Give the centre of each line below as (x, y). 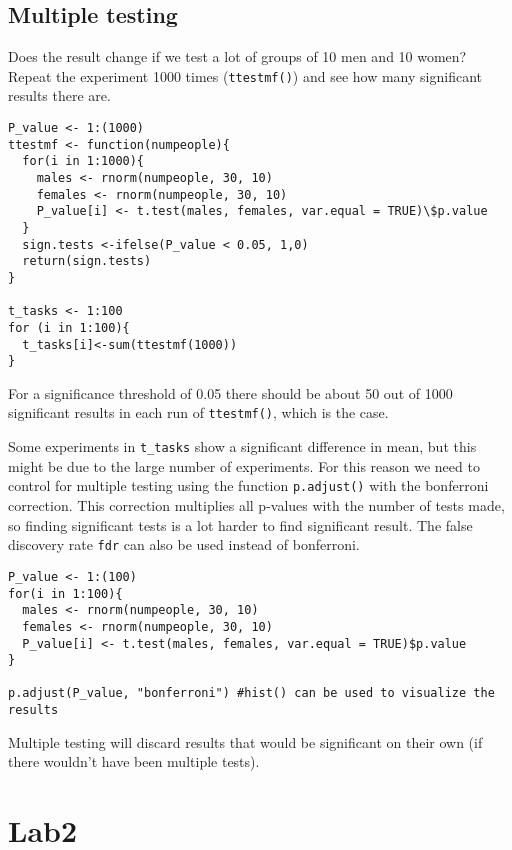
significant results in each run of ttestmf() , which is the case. (198, 412)
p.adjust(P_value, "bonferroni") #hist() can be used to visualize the (251, 693)
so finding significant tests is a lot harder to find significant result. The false (240, 524)
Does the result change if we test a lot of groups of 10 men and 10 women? (237, 56)
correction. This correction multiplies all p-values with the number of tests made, (256, 505)
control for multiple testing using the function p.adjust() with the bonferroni (248, 485)
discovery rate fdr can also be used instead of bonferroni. (184, 544)
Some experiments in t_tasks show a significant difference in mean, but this (242, 446)
